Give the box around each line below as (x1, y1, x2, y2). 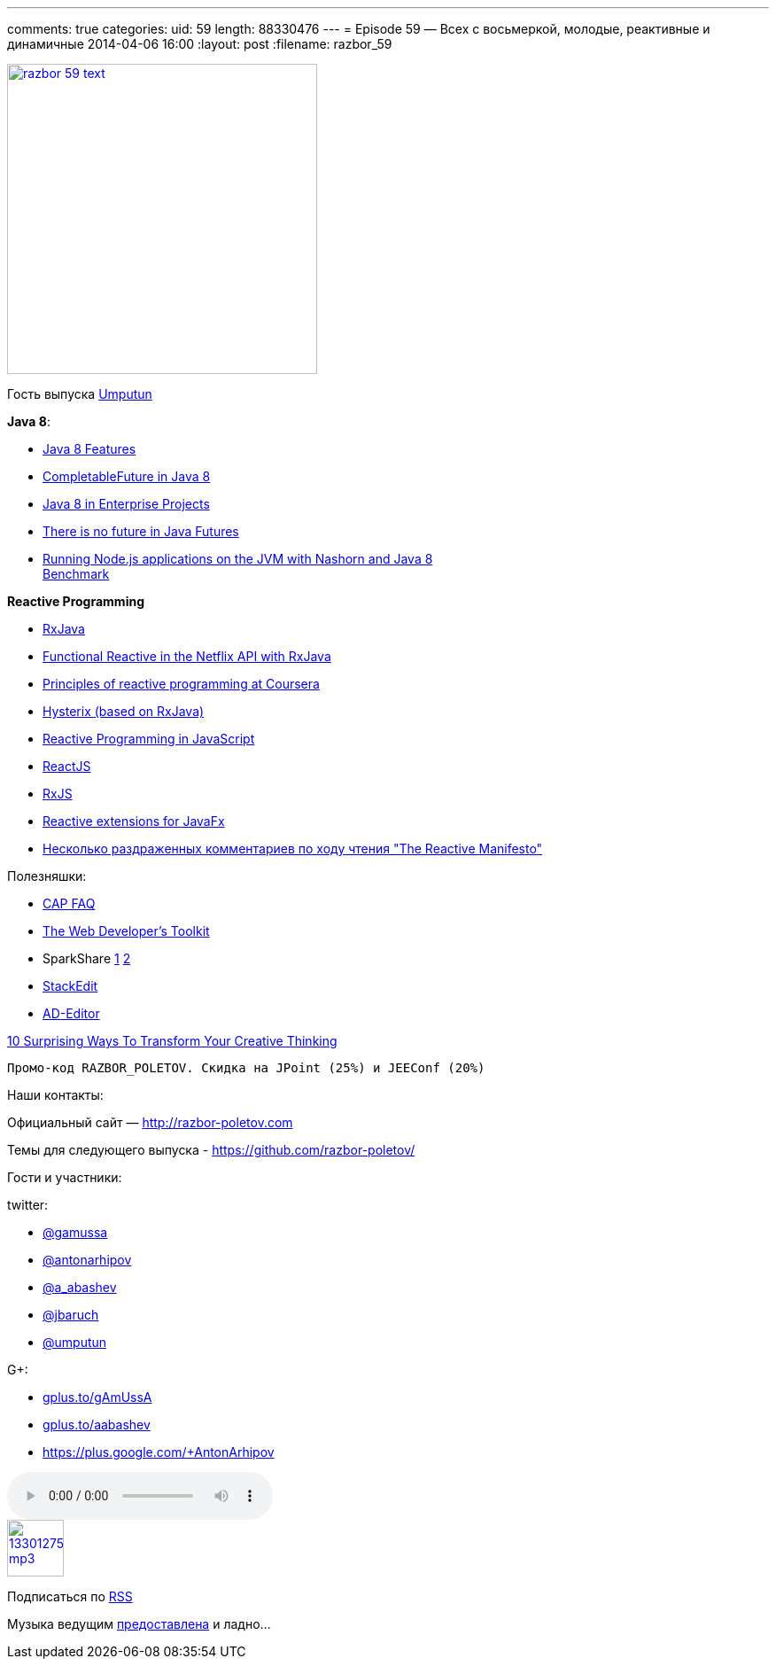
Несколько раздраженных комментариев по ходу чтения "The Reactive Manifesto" (43, 841, 543, 856)
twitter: (7, 1197, 49, 1212)
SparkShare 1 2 (43, 951, 131, 966)
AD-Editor (43, 1006, 100, 1021)
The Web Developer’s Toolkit (43, 923, 210, 938)
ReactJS (43, 759, 91, 774)
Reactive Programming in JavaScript (43, 731, 255, 746)
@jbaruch (43, 1307, 99, 1322)
